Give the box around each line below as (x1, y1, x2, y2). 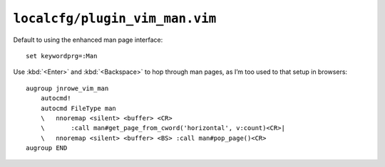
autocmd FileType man (40, 104, 117, 112)
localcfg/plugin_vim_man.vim (13, 11, 217, 26)
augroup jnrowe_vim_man (26, 84, 109, 92)
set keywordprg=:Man (26, 52, 98, 60)
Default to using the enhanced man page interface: (13, 36, 163, 44)
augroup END (26, 144, 68, 152)
